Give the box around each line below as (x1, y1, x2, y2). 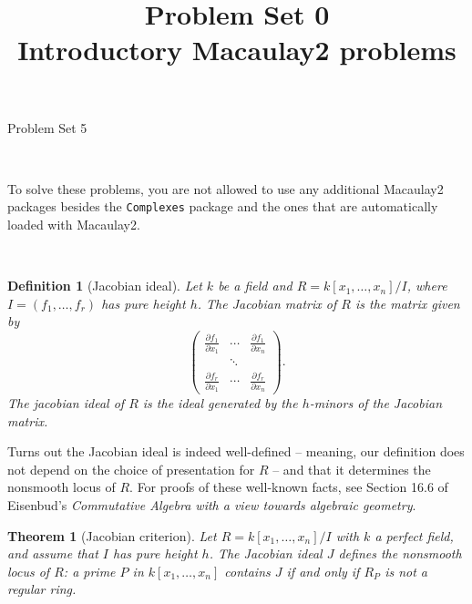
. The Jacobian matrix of (197, 293, 337, 312)
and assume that (7, 544, 98, 563)
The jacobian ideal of (7, 394, 125, 412)
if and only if (286, 561, 360, 580)
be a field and (218, 276, 292, 295)
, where (406, 276, 447, 295)
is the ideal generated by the (142, 394, 298, 412)
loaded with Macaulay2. (7, 215, 140, 233)
